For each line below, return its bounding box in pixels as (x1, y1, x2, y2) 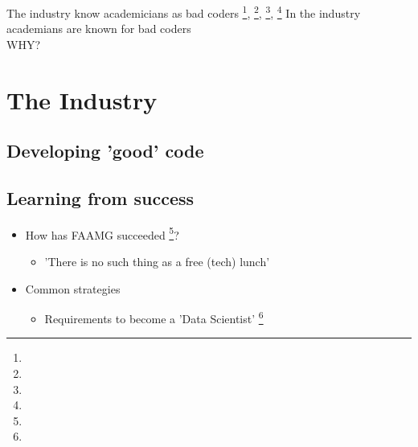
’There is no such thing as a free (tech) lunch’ (44, 253, 270, 270)
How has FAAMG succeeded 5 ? (25, 223, 179, 243)
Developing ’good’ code (6, 138, 204, 163)
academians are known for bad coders (6, 20, 191, 37)
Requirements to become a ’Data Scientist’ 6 (44, 308, 264, 326)
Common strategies (25, 280, 121, 297)
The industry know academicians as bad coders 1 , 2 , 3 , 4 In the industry (6, 2, 361, 21)
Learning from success (6, 185, 195, 210)
